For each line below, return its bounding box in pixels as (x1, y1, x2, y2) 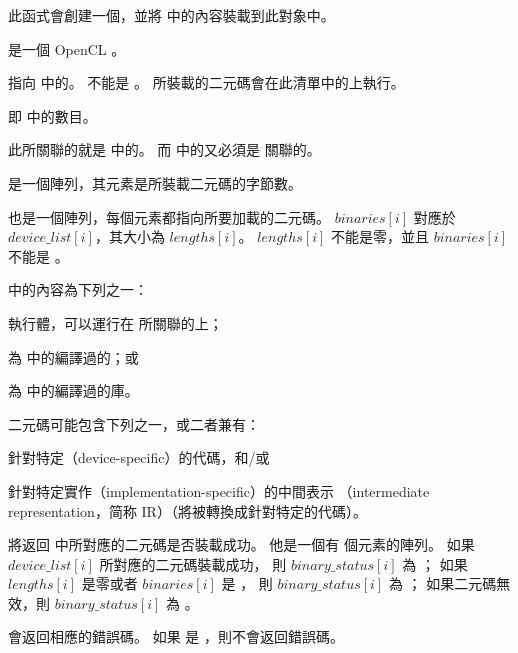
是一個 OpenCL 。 (8, 38, 126, 59)
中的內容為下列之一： (8, 279, 148, 300)
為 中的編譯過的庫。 (8, 380, 139, 401)
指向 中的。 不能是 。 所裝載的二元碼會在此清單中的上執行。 (8, 72, 405, 93)
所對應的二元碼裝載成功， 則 (99, 553, 287, 574)
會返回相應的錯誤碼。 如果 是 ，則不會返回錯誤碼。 (8, 626, 344, 647)
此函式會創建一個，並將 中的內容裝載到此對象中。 (8, 5, 335, 25)
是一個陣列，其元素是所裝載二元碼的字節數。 (8, 172, 302, 193)
